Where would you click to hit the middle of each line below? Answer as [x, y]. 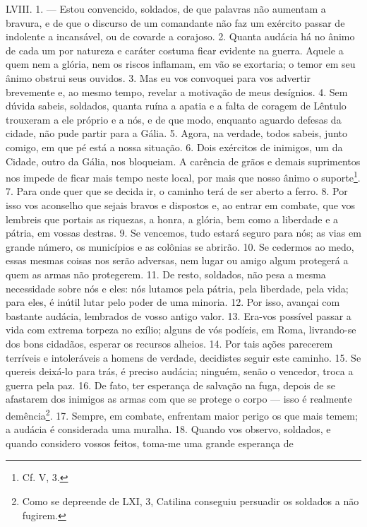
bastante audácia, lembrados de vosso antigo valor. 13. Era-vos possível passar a [179, 315]
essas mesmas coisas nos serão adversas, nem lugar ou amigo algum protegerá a [177, 260]
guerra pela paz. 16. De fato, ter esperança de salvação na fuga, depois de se [170, 385]
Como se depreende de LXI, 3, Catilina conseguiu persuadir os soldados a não [191, 501]
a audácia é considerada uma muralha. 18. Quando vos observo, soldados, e [168, 429]
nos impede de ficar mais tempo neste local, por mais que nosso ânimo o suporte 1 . [183, 176]
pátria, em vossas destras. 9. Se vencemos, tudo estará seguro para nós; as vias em [183, 233]
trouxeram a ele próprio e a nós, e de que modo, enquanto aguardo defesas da [174, 119]
